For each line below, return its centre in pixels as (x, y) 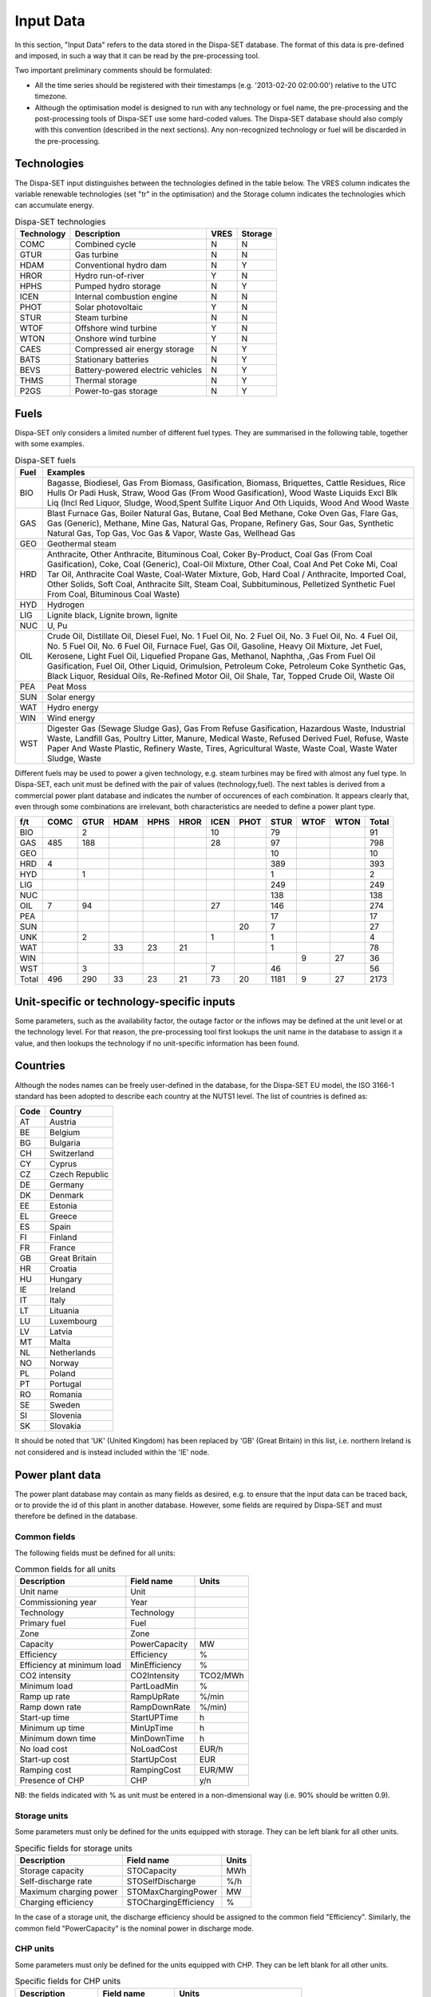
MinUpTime (152, 1728)
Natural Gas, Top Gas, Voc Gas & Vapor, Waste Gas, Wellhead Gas (171, 533)
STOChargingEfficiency (170, 1903)
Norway (64, 1364)
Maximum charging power (69, 1892)
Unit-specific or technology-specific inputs (125, 1001)
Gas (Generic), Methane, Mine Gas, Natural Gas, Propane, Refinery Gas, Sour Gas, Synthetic (220, 523)
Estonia (63, 1206)
